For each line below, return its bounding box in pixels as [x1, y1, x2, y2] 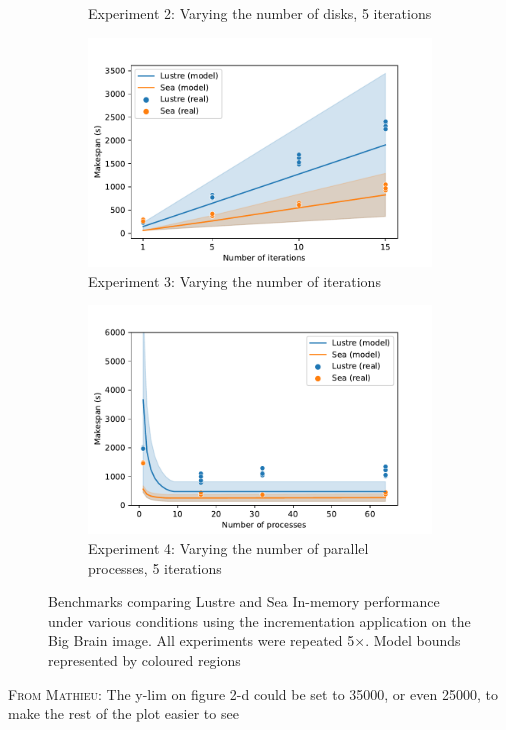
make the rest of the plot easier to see [8, 703, 239, 724]
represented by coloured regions [48, 650, 241, 670]
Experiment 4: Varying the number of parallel [88, 538, 369, 559]
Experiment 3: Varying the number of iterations [88, 270, 381, 291]
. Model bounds [365, 630, 461, 651]
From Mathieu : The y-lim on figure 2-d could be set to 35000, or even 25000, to [8, 683, 498, 704]
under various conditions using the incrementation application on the [48, 610, 471, 631]
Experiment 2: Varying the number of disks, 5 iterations [88, 3, 432, 23]
